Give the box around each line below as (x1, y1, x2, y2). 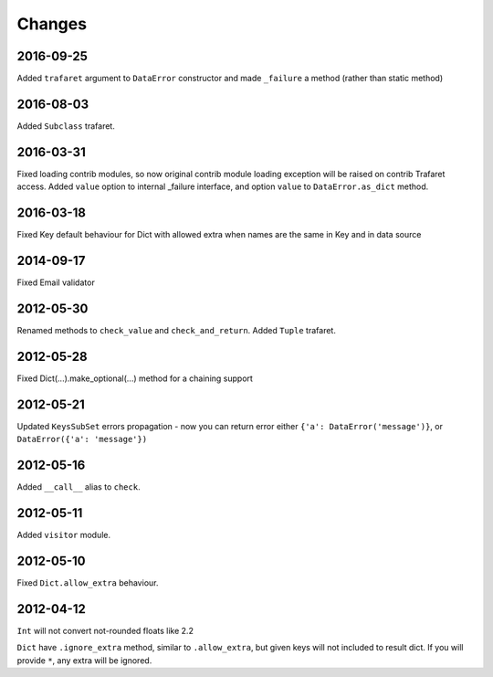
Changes (16, 14, 87, 34)
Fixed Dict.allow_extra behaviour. (16, 577, 159, 588)
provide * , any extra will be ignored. (16, 654, 152, 666)
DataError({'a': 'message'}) (16, 434, 148, 445)
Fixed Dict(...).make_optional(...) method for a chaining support (16, 373, 253, 384)
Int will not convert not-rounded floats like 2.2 (16, 625, 194, 636)
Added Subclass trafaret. (16, 120, 116, 132)
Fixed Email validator (16, 277, 95, 288)
